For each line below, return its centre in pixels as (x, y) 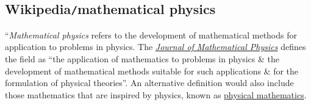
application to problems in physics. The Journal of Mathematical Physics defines (155, 47)
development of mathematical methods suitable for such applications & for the (152, 71)
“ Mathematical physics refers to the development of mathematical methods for (151, 34)
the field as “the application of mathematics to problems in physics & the (142, 58)
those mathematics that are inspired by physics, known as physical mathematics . (156, 94)
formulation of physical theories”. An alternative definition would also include (149, 83)
